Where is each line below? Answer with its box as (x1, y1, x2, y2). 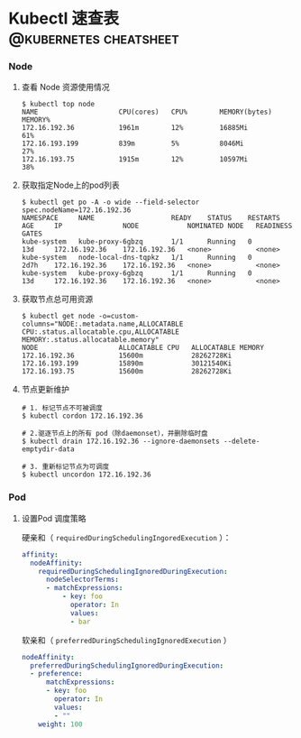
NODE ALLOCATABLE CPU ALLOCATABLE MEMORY (21, 344, 265, 353)
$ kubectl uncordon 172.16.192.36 (21, 470, 151, 479)
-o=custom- (97, 312, 140, 321)
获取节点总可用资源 (21, 294, 94, 305)
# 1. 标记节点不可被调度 (21, 403, 103, 413)
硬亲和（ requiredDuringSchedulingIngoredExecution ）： (21, 531, 232, 542)
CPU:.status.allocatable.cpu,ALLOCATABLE (21, 327, 179, 337)
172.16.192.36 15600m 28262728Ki (21, 351, 233, 361)
